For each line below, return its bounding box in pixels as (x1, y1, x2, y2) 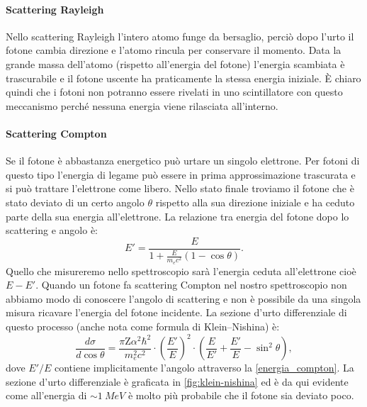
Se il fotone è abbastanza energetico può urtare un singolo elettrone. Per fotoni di (6, 153, 360, 168)
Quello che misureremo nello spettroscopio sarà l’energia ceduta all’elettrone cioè (6, 263, 356, 278)
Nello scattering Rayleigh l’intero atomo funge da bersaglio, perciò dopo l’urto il (6, 28, 354, 43)
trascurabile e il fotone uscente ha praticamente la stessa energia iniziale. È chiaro (6, 70, 361, 85)
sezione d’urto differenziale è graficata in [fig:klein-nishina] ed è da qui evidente (6, 374, 349, 389)
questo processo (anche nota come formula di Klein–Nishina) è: (6, 319, 280, 334)
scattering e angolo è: (6, 223, 98, 238)
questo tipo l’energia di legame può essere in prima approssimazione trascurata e (6, 167, 356, 182)
